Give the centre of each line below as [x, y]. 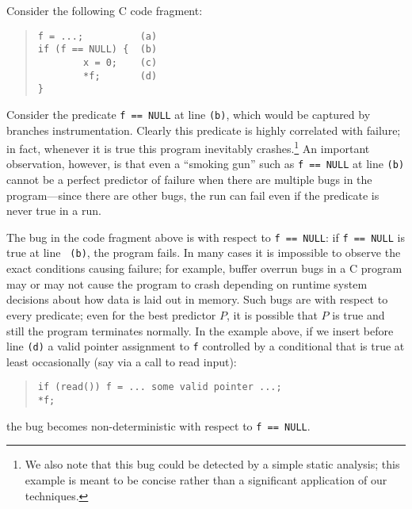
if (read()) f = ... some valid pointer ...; [160, 387]
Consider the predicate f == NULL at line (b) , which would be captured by [189, 114]
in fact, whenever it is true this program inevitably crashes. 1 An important [188, 147]
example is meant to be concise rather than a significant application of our [206, 479]
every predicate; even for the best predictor [111, 314]
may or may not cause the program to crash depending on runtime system [187, 283]
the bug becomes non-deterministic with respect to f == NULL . [158, 425]
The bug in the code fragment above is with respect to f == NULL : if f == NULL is [206, 237]
